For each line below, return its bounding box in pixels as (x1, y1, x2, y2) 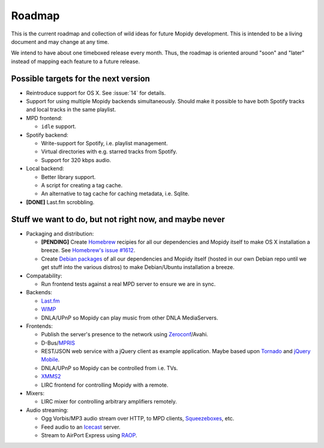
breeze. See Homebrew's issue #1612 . (41, 247, 136, 254)
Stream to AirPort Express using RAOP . (41, 431, 137, 438)
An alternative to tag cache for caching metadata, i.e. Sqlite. (41, 190, 190, 198)
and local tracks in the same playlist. (26, 106, 116, 114)
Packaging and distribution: (26, 230, 94, 237)
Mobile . (41, 356, 60, 363)
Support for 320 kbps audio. (41, 156, 111, 163)
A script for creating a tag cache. (41, 181, 123, 189)
